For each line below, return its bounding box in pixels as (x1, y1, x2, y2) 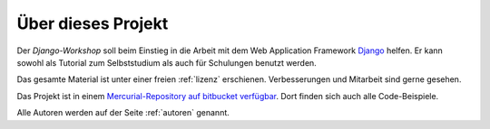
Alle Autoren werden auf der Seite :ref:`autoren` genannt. (16, 107, 230, 118)
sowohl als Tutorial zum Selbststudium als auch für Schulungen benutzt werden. (16, 57, 317, 68)
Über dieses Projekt (16, 14, 169, 33)
